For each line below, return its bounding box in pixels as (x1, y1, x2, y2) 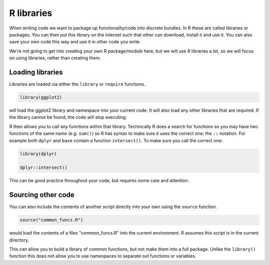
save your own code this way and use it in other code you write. (9, 39, 141, 45)
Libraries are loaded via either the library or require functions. (9, 81, 145, 87)
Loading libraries (9, 68, 63, 76)
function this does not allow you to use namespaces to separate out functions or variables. (9, 253, 196, 259)
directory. (9, 237, 29, 243)
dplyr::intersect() (19, 165, 67, 171)
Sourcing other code (9, 191, 74, 199)
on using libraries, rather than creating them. (9, 55, 101, 61)
